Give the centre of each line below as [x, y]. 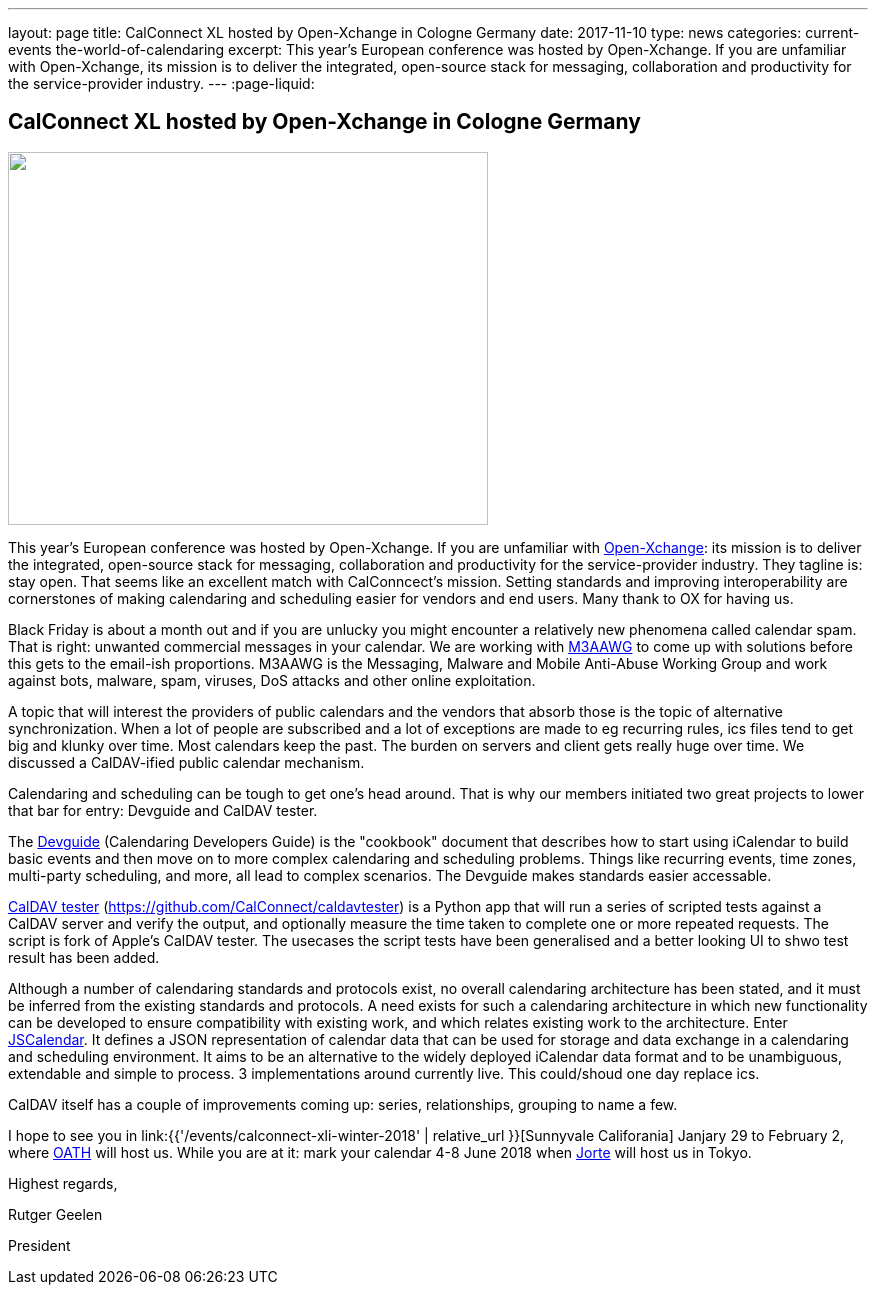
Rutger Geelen [55, 1214]
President [39, 1245]
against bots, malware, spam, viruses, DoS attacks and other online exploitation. [272, 680]
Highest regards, [63, 1183]
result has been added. [84, 957]
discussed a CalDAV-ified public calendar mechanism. [186, 762]
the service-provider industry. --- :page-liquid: [161, 83]
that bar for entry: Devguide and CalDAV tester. [163, 810]
